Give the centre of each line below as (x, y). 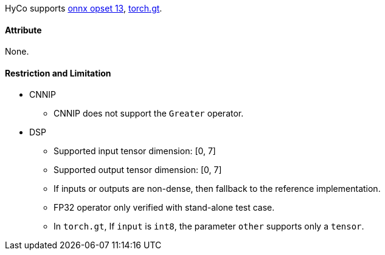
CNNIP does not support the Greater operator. (149, 114)
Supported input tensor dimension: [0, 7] (135, 151)
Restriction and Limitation (58, 73)
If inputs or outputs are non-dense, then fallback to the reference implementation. (217, 189)
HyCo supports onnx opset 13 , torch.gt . (84, 8)
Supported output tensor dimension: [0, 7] (138, 170)
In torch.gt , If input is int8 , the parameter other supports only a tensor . (209, 226)
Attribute (23, 30)
